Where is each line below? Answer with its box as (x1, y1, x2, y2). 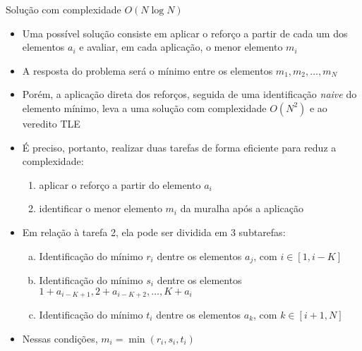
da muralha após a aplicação (180, 201, 304, 216)
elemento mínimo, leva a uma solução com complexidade (22, 100, 267, 115)
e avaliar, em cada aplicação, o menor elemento (79, 39, 283, 54)
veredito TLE (22, 116, 80, 130)
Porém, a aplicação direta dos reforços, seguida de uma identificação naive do (22, 87, 357, 101)
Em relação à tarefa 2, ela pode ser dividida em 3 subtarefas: (22, 224, 286, 239)
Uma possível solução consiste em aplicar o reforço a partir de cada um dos (22, 25, 348, 40)
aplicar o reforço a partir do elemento (39, 177, 201, 192)
